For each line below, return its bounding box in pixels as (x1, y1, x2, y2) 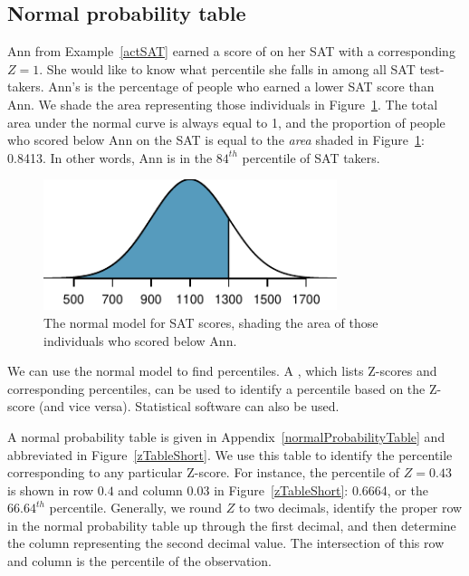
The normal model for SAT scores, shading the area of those (43, 312, 378, 331)
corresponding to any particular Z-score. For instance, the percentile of (7, 463, 400, 482)
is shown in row (7, 480, 94, 499)
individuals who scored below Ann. (43, 331, 237, 350)
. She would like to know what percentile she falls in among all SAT (39, 59, 416, 78)
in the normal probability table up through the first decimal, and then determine (7, 515, 456, 534)
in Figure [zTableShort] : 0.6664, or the (214, 480, 428, 499)
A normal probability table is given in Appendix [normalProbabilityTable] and (7, 427, 445, 446)
